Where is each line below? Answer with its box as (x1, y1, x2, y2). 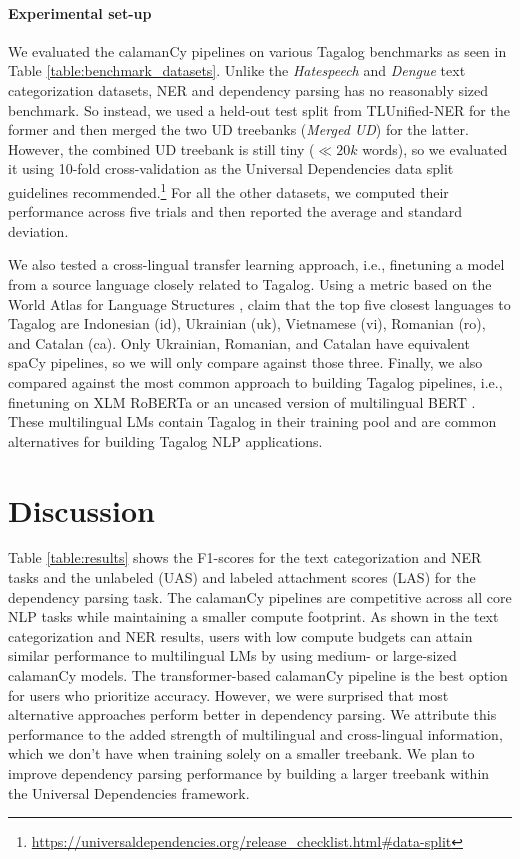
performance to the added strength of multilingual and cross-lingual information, (8, 723, 503, 744)
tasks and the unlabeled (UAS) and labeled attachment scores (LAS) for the (8, 567, 476, 588)
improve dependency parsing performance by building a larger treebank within (8, 762, 490, 783)
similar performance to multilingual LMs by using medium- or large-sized (8, 645, 457, 666)
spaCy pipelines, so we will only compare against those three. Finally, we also (8, 352, 483, 373)
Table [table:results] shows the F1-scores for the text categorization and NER (8, 547, 482, 568)
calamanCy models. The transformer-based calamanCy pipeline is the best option (8, 665, 508, 686)
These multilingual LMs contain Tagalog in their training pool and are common (8, 411, 497, 432)
